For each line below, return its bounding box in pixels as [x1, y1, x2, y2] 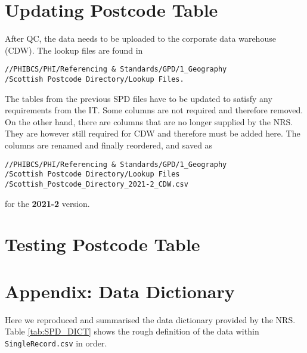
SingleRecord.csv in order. [5, 336, 107, 349]
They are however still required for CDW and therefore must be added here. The [5, 127, 300, 140]
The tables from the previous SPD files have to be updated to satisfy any [5, 92, 272, 104]
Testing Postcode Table [5, 232, 200, 256]
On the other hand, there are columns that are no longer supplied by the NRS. [5, 115, 293, 128]
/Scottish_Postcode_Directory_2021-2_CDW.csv [5, 179, 188, 188]
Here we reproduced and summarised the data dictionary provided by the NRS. [5, 313, 296, 326]
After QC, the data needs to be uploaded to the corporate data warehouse [5, 32, 276, 45]
